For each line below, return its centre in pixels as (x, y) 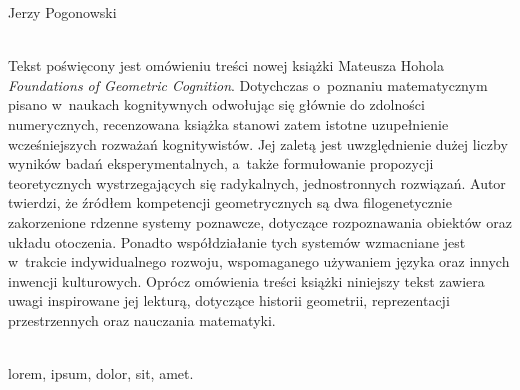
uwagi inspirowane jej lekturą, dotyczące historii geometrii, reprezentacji (229, 300)
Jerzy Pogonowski (62, 12)
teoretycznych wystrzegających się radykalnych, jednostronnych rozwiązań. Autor (257, 182)
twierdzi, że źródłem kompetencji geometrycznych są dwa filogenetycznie (230, 202)
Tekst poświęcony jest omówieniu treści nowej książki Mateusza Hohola (226, 65)
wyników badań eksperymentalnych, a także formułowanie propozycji (221, 163)
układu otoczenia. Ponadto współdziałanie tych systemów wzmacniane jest (237, 241)
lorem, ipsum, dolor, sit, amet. (101, 373)
